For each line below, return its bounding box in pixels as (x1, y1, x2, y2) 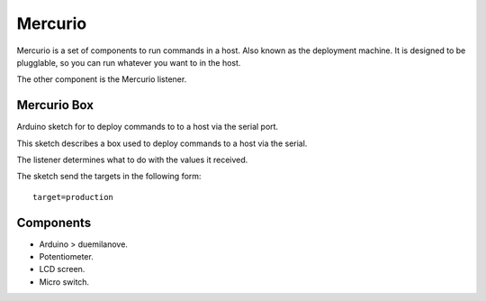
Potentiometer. (39, 251, 94, 262)
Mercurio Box (16, 97, 94, 113)
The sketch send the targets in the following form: (16, 171, 202, 182)
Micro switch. (39, 276, 90, 287)
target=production (32, 192, 114, 202)
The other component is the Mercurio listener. (16, 74, 187, 85)
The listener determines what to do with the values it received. (16, 154, 248, 166)
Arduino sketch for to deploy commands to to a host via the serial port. (16, 122, 279, 132)
